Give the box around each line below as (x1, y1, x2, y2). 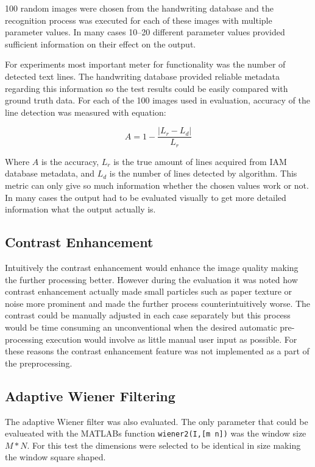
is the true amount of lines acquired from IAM (113, 155, 287, 167)
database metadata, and (5, 167, 95, 180)
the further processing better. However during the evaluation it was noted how (5, 273, 298, 286)
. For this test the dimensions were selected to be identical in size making (27, 438, 301, 451)
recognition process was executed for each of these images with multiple (5, 13, 272, 26)
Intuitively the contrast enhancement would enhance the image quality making (5, 261, 299, 274)
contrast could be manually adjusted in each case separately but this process (5, 309, 291, 321)
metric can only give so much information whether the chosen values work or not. (5, 179, 309, 192)
